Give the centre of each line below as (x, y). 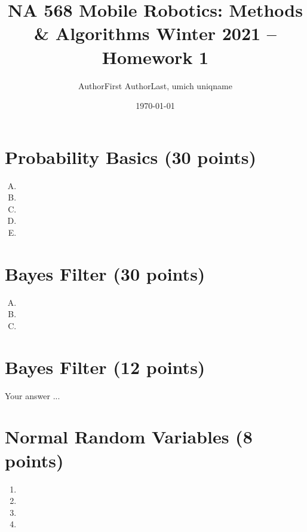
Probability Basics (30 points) (131, 156)
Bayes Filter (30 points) (105, 273)
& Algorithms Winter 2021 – (155, 33)
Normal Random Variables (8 (129, 437)
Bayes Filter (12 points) (105, 367)
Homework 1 (155, 57)
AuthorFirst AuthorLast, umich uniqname (155, 85)
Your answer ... (33, 395)
